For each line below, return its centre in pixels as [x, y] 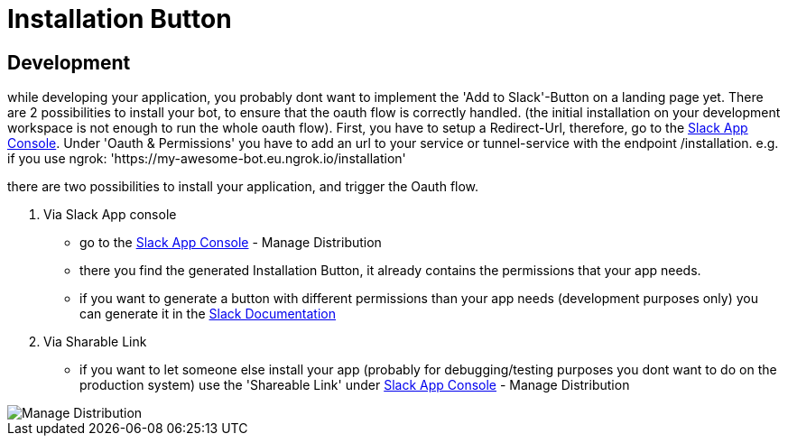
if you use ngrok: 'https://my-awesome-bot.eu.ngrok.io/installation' [207, 159]
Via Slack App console [110, 215]
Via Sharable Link [95, 342]
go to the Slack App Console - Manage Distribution [231, 243]
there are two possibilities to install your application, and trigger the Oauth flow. [243, 187]
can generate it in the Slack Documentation [208, 314]
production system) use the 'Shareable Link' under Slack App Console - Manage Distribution [355, 385]
